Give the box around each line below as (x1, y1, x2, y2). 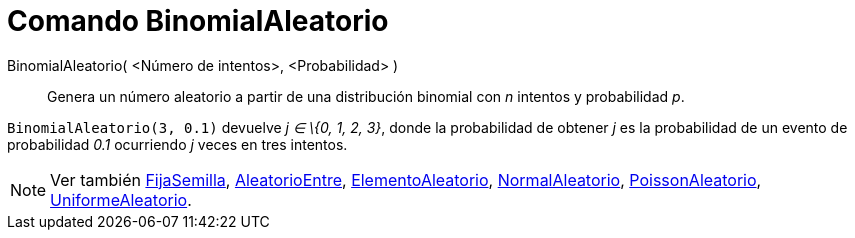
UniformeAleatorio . (50, 189, 192, 210)
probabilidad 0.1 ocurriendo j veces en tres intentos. (7, 135, 348, 153)
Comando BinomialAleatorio (7, 4, 389, 38)
